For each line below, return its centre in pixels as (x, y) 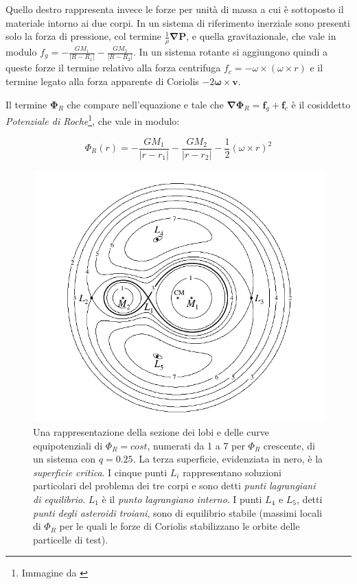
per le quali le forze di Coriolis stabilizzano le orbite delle (180, 526)
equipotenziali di (68, 445)
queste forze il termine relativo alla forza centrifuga (113, 68)
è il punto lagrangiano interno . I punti (182, 499)
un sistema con (65, 459)
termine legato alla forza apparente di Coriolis (102, 81)
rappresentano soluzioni (232, 472)
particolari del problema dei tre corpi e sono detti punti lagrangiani (174, 486)
